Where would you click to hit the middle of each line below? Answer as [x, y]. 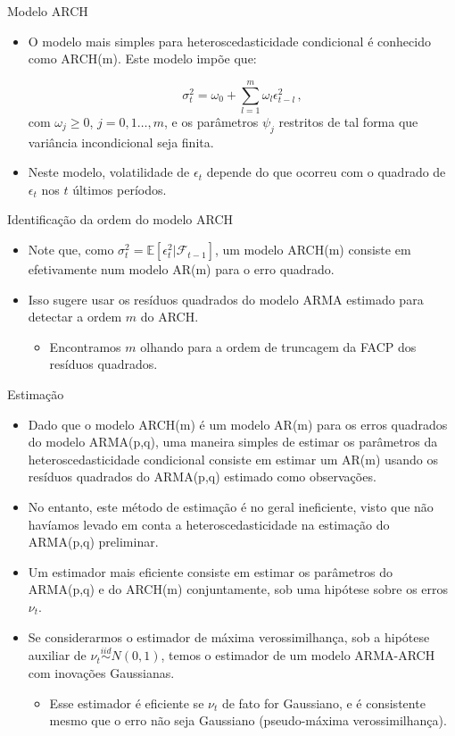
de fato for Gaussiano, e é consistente [323, 703]
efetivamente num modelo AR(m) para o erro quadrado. [181, 269]
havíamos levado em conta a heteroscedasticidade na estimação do [209, 524]
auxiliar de [57, 655]
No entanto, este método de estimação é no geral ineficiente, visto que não [231, 507]
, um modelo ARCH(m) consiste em [313, 250]
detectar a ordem [75, 317]
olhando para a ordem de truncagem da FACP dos [278, 346]
